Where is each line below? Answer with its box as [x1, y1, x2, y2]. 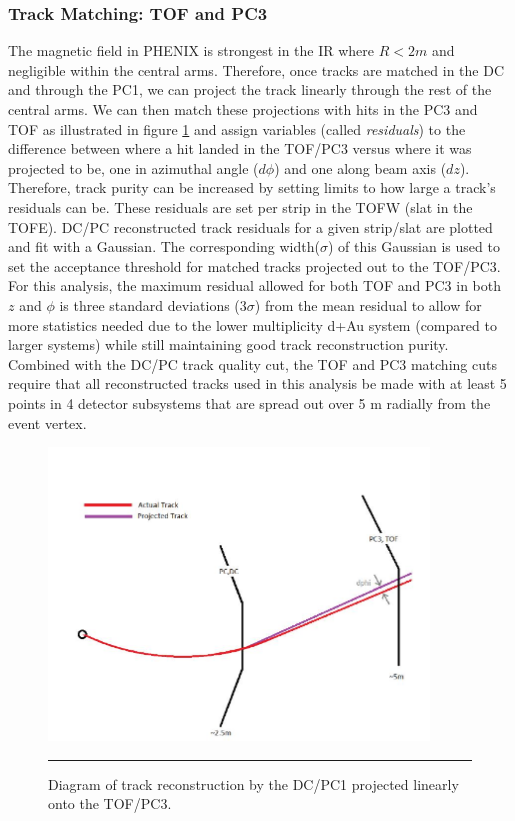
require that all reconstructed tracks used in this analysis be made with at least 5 [8, 373, 507, 394]
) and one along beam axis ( [274, 157, 447, 178]
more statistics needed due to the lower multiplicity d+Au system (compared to [8, 314, 497, 335]
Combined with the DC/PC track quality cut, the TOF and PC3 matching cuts [8, 353, 497, 374]
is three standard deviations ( [59, 294, 240, 315]
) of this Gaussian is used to [327, 236, 500, 257]
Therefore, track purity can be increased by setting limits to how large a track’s [8, 177, 496, 198]
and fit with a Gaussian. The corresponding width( [8, 236, 320, 257]
